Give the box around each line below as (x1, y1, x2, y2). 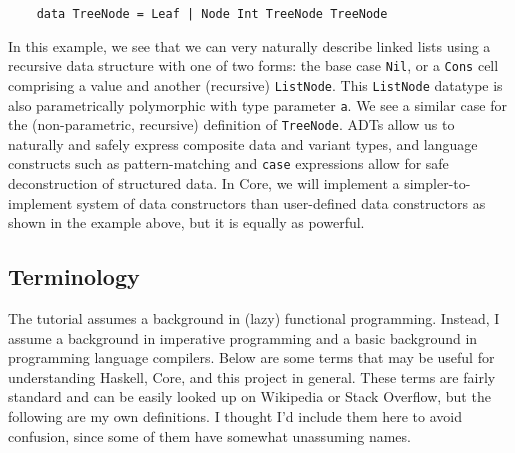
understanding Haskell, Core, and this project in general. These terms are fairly (8, 366, 496, 387)
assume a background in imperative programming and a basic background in (8, 327, 478, 348)
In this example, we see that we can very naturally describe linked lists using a (8, 35, 491, 56)
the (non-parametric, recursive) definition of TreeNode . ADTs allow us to (8, 114, 455, 135)
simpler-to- (404, 173, 471, 194)
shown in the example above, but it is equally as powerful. (8, 212, 365, 233)
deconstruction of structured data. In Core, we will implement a (8, 173, 400, 194)
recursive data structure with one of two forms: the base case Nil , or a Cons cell (8, 55, 499, 76)
